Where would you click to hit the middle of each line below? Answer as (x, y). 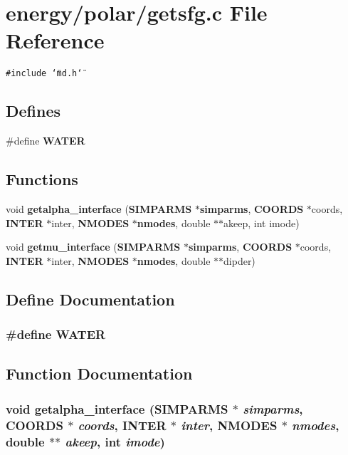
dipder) (239, 260)
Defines (33, 111)
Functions (42, 179)
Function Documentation (99, 373)
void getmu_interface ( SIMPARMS (93, 247)
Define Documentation (90, 299)
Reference (55, 40)
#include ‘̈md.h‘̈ (44, 74)
